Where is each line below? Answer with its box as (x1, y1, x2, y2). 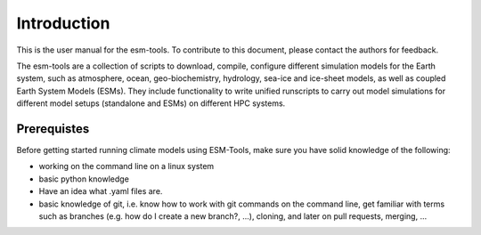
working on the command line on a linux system (38, 161, 215, 172)
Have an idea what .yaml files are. (38, 186, 163, 197)
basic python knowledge (38, 174, 129, 184)
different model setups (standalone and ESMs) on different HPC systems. (16, 98, 286, 109)
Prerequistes (16, 121, 90, 136)
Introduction (16, 13, 110, 33)
